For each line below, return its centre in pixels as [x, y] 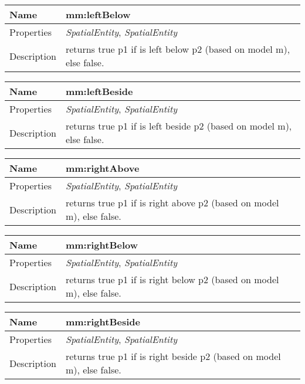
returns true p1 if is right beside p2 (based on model [173, 356]
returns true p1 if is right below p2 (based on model [172, 279]
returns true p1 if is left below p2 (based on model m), [178, 49]
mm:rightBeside [103, 322]
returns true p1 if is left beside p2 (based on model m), [179, 126]
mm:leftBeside [99, 91]
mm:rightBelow [102, 245]
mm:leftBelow [98, 14]
